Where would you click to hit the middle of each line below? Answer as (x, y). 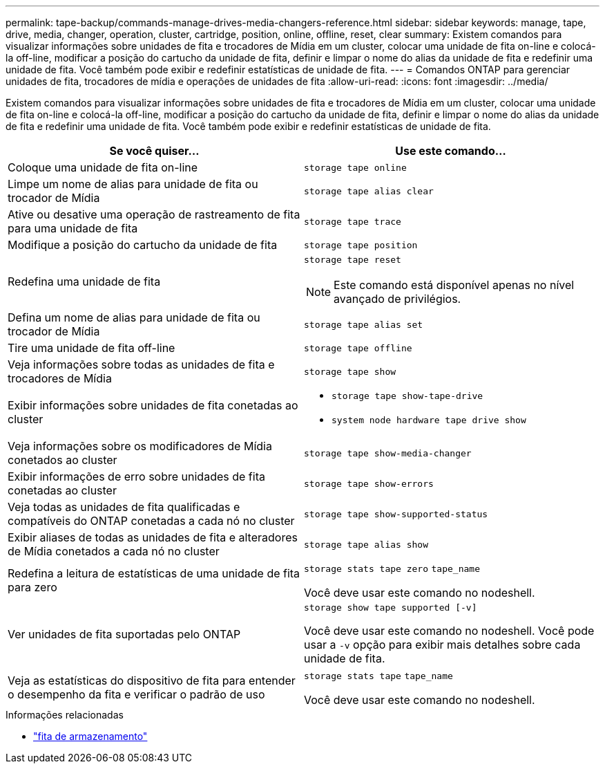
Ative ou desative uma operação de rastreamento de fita (154, 214)
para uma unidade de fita (73, 228)
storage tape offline (358, 348)
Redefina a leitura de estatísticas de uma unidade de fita (154, 573)
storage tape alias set (364, 324)
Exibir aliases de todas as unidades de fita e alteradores (153, 537)
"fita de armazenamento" (90, 736)
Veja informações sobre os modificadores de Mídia (140, 446)
